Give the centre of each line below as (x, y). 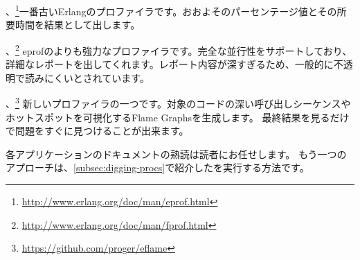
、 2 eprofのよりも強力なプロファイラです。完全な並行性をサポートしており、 (179, 49)
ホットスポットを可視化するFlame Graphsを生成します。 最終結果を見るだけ (178, 117)
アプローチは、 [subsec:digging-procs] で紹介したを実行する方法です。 (157, 167)
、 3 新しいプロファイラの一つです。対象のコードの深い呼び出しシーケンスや (178, 102)
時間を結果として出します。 (78, 25)
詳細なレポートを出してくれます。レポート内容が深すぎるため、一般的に (170, 64)
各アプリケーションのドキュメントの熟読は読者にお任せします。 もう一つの (176, 154)
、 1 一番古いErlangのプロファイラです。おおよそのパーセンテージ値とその (171, 10)
